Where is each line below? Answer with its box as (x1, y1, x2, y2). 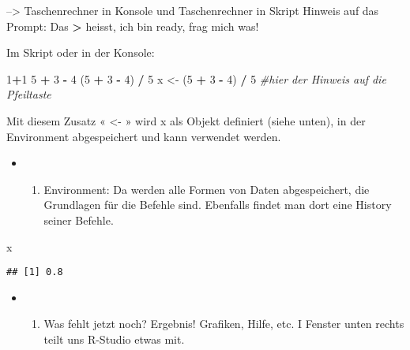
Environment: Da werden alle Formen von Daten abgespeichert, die (43, 181, 370, 197)
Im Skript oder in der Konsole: (6, 44, 155, 61)
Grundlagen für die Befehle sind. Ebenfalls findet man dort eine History (43, 196, 392, 213)
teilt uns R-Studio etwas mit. (43, 330, 185, 347)
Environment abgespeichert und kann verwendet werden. (6, 128, 281, 144)
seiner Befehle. (43, 211, 114, 228)
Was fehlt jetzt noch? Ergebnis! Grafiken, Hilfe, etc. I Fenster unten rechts (43, 315, 404, 332)
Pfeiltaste (6, 86, 51, 102)
